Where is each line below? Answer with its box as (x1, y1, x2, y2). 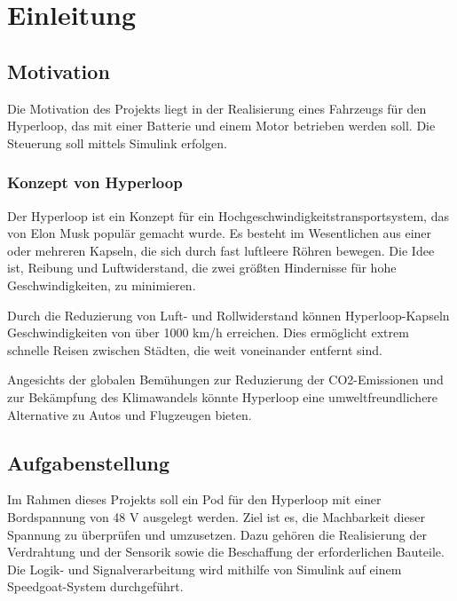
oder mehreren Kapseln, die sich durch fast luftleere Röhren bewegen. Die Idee (7, 241, 435, 259)
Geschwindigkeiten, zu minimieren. (7, 275, 196, 294)
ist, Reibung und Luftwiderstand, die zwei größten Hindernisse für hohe (7, 258, 397, 277)
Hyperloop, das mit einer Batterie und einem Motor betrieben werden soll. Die (7, 116, 436, 135)
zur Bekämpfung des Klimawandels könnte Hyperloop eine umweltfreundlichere (7, 387, 438, 406)
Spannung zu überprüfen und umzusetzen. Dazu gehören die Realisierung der (7, 525, 427, 543)
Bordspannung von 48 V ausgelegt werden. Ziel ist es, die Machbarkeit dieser (7, 507, 425, 526)
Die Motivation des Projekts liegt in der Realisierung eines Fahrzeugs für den (7, 99, 427, 117)
